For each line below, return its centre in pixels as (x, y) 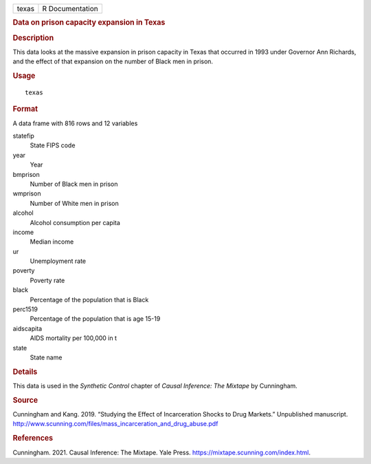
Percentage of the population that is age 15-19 (95, 319)
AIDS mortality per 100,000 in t (73, 338)
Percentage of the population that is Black (89, 299)
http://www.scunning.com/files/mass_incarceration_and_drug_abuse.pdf (115, 424)
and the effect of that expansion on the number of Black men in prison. (113, 61)
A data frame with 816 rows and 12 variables (75, 123)
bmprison (26, 174)
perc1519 (25, 309)
